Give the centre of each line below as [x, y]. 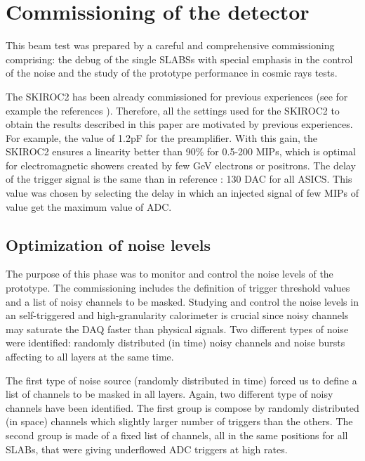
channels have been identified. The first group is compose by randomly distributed [182, 407]
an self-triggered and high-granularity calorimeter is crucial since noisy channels [177, 315]
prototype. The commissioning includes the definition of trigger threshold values [178, 288]
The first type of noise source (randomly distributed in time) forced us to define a [181, 380]
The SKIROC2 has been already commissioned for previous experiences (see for [177, 96]
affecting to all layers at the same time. [90, 357]
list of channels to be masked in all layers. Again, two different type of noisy [170, 394]
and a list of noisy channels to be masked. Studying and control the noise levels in [182, 301]
